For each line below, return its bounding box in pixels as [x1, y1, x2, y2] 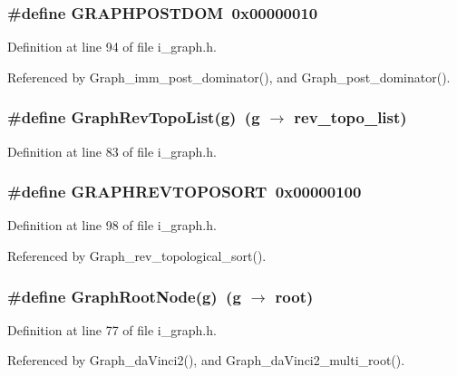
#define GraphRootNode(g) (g [7, 284, 241, 307]
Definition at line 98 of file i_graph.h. [7, 216, 217, 235]
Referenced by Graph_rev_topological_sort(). [7, 246, 267, 265]
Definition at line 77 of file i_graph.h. [7, 320, 217, 339]
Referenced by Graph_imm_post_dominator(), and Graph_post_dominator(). [7, 67, 451, 86]
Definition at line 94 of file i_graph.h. [7, 37, 217, 56]
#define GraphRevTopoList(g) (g [7, 106, 260, 129]
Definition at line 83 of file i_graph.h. [7, 141, 217, 160]
